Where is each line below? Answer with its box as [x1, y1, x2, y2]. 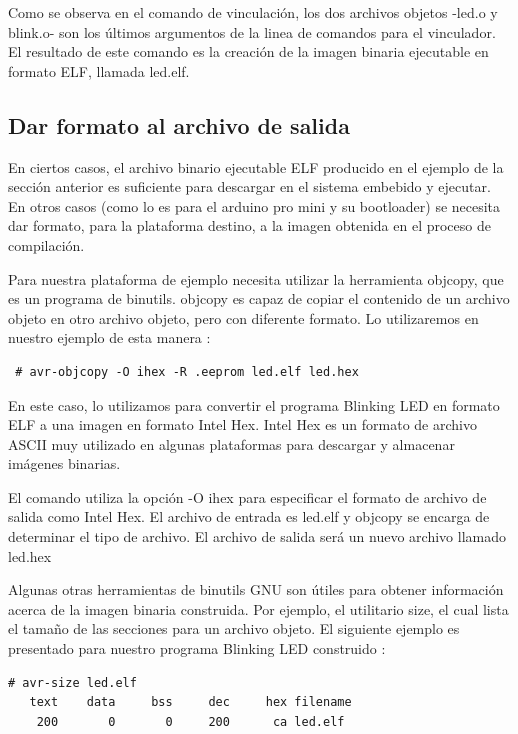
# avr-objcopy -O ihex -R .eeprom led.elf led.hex [15, 364, 359, 379]
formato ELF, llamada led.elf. [8, 60, 190, 81]
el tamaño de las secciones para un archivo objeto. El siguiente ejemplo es [8, 618, 460, 639]
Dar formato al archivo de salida [8, 109, 350, 140]
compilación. [8, 234, 85, 255]
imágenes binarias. [8, 453, 121, 474]
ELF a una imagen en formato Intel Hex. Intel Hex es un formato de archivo [8, 414, 477, 435]
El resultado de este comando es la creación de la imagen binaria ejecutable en [8, 41, 489, 62]
